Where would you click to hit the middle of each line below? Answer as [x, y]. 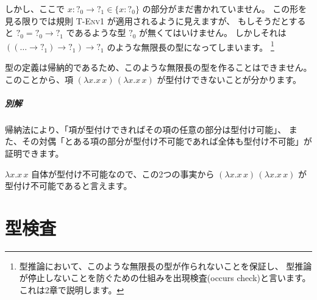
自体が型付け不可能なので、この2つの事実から [123, 173]
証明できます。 [34, 153]
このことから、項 [39, 79]
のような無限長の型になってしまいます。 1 [191, 46]
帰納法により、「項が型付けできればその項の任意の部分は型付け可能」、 [146, 129]
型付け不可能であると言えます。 [69, 186]
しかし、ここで [35, 9]
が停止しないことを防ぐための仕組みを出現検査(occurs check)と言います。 [165, 278]
